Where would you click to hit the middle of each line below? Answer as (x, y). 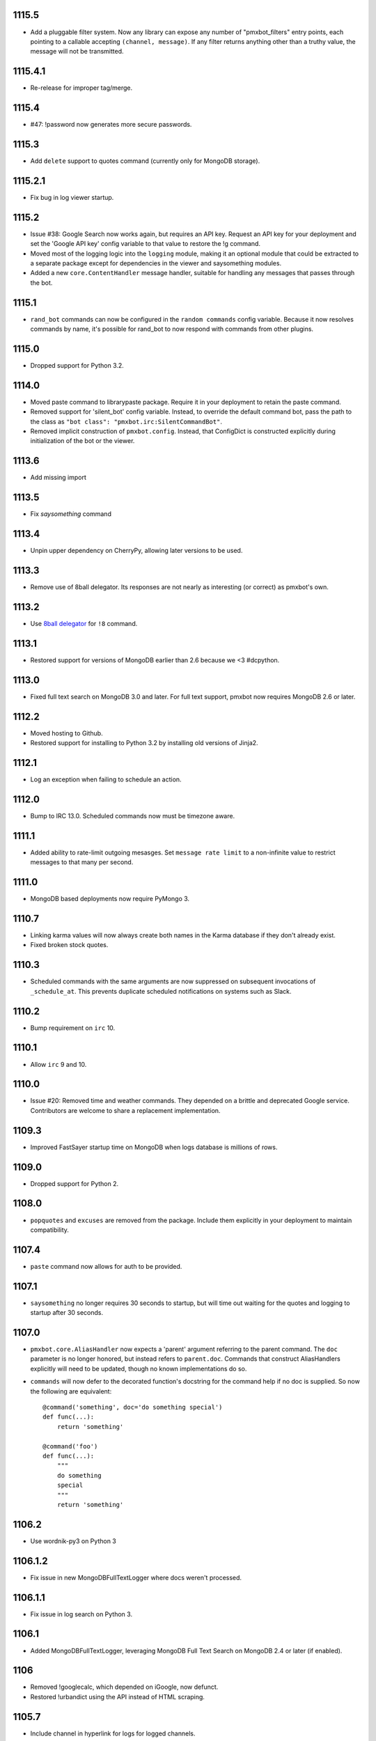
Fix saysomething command (71, 514)
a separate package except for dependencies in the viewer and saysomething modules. (156, 263)
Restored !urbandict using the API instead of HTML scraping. (118, 1696)
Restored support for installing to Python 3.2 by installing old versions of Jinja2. (144, 743)
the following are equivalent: (71, 1391)
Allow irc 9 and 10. (58, 1064)
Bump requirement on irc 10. (73, 1028)
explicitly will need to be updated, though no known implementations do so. (139, 1368)
